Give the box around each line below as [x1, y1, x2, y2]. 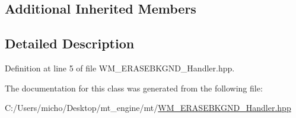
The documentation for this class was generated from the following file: [5, 81, 263, 94]
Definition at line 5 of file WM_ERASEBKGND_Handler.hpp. [5, 61, 235, 74]
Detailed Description [5, 34, 135, 53]
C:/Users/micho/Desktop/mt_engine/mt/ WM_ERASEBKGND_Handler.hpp [5, 101, 291, 114]
